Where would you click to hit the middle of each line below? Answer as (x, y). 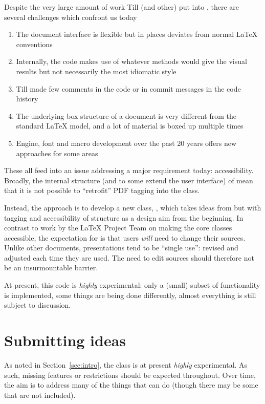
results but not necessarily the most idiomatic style (96, 71)
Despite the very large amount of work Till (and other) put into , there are (122, 7)
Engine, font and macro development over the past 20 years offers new (126, 143)
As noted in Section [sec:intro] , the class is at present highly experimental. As (126, 364)
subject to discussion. (38, 305)
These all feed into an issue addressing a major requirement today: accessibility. (129, 170)
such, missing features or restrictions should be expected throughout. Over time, (130, 375)
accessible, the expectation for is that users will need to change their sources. (125, 237)
